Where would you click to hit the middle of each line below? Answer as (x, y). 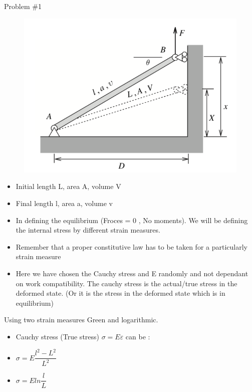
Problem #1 (23, 6)
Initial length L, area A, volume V (68, 186)
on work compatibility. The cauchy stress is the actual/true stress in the (127, 283)
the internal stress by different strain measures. (88, 230)
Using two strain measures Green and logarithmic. (81, 320)
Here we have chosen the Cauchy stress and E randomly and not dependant (132, 273)
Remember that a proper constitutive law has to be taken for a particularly (132, 246)
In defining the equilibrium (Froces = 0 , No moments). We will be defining (132, 220)
